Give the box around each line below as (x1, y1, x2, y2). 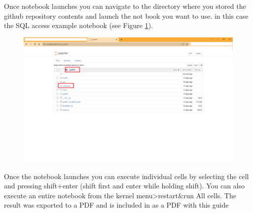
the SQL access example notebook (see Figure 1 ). (4, 20, 153, 30)
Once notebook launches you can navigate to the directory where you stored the (4, 1, 246, 11)
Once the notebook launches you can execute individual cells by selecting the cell (4, 171, 249, 181)
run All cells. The (183, 190, 236, 200)
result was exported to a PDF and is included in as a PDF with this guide (4, 200, 229, 210)
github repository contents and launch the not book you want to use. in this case (4, 10, 249, 21)
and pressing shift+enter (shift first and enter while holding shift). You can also (4, 181, 245, 191)
